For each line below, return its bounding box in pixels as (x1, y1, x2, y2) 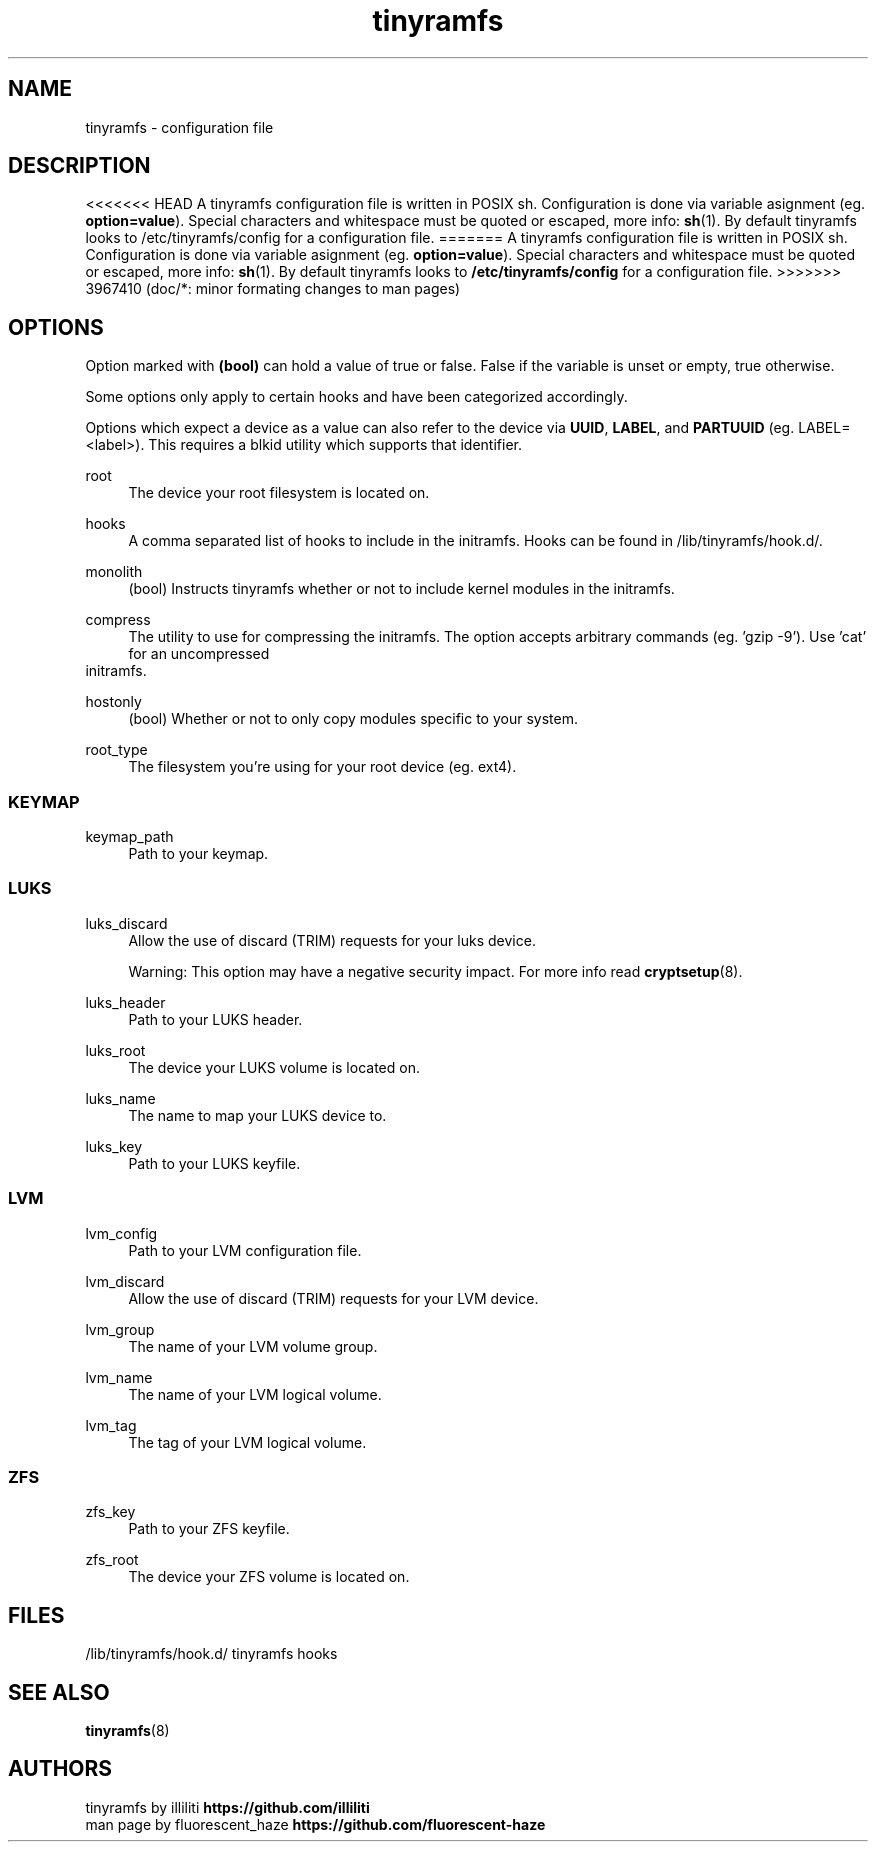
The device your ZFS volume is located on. (128, 1568, 410, 1586)
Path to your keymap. (128, 845, 269, 863)
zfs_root (85, 1551, 139, 1569)
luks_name (85, 1089, 156, 1107)
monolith (85, 563, 143, 581)
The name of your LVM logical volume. (128, 1385, 382, 1403)
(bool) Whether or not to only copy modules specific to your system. (128, 710, 578, 728)
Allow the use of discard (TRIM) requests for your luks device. (128, 931, 536, 949)
